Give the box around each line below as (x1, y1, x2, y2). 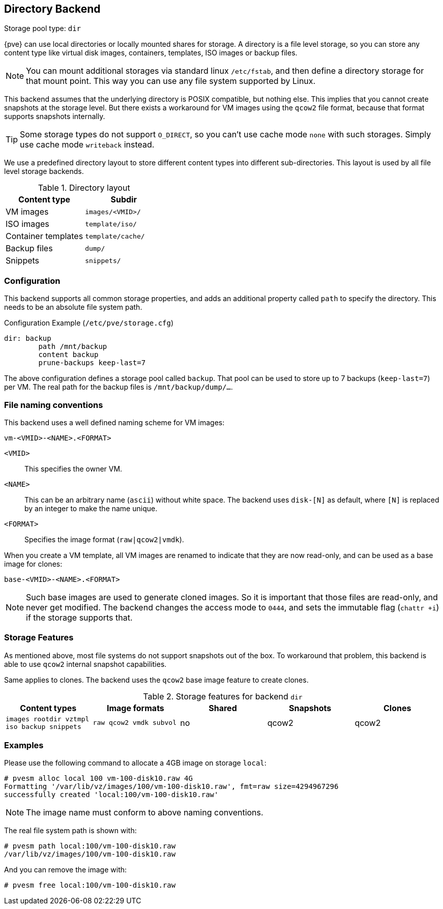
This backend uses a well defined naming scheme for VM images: (4, 418, 225, 427)
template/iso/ (85, 220, 137, 228)
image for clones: (4, 559, 63, 568)
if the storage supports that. (26, 612, 133, 623)
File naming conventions (4, 399, 103, 410)
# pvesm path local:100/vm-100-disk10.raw (4, 842, 176, 851)
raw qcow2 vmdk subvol (93, 719, 176, 727)
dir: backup (4, 334, 51, 343)
